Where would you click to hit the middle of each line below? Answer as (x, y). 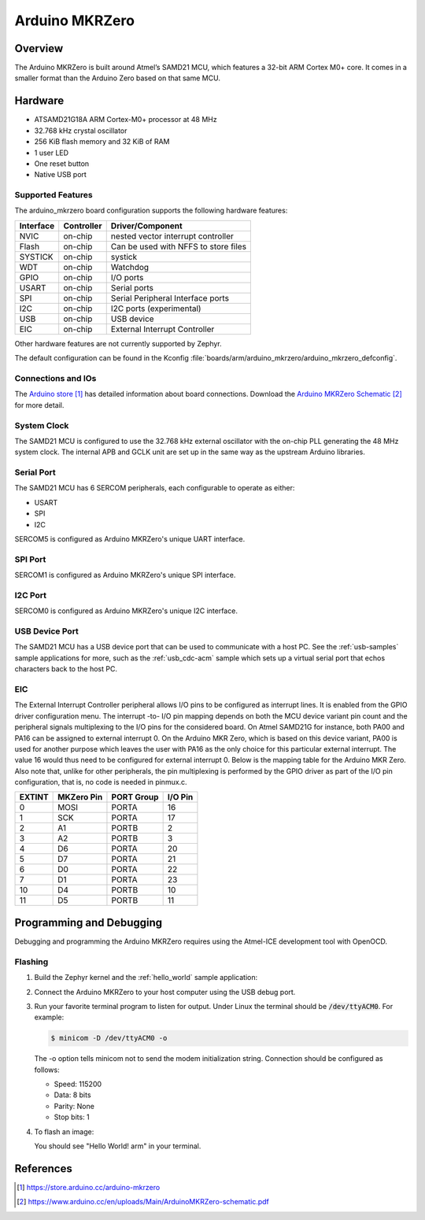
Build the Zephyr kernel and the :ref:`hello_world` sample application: (146, 978)
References (43, 1168)
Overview (39, 48)
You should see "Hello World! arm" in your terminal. (118, 1146)
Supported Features (54, 195)
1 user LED (52, 153)
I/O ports (127, 277)
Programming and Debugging (89, 922)
